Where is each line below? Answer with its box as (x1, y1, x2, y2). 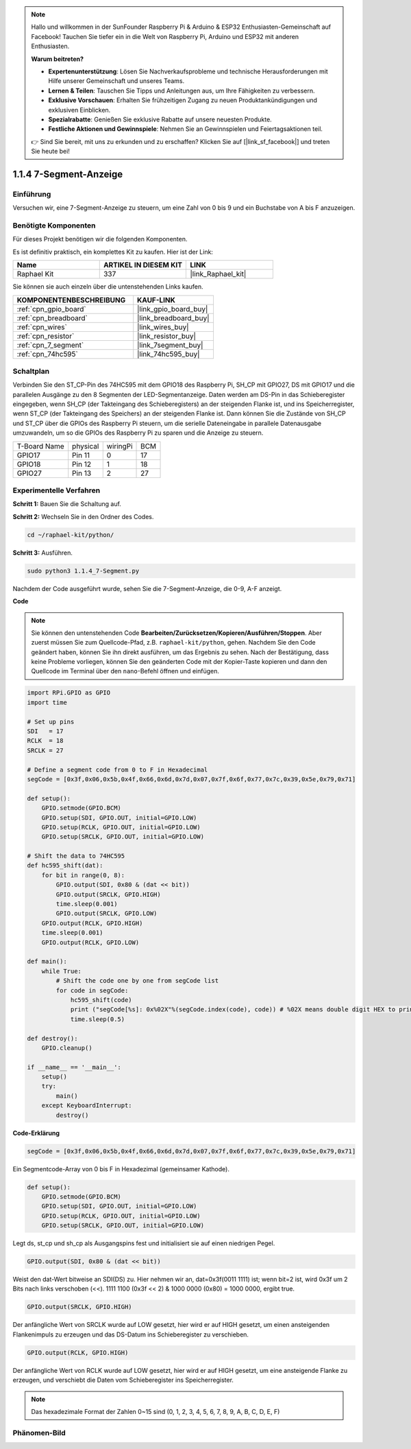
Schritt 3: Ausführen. (12, 549, 73, 557)
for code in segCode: (55, 986, 129, 994)
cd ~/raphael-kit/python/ (27, 531, 114, 538)
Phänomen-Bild (12, 1428, 66, 1437)
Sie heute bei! (31, 147, 70, 156)
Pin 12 (72, 459, 92, 469)
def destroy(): (27, 1034, 78, 1042)
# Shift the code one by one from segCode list (55, 977, 219, 985)
